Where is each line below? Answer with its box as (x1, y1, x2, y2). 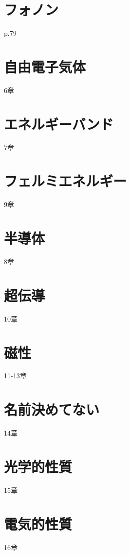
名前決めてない (4, 399, 100, 419)
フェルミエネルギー (4, 171, 127, 191)
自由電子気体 (4, 56, 86, 76)
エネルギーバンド (4, 114, 114, 134)
